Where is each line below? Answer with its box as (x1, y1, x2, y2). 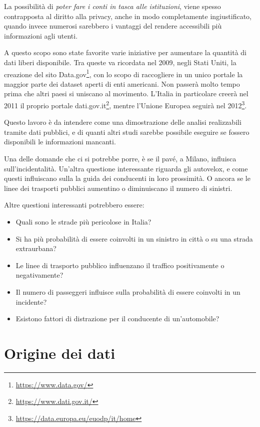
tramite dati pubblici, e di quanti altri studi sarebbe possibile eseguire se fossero (4, 126, 249, 137)
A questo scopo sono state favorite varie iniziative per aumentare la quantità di (4, 47, 247, 58)
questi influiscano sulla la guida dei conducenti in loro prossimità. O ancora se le (4, 173, 250, 183)
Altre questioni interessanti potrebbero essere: (4, 199, 144, 210)
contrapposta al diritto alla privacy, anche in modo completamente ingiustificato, (4, 11, 251, 21)
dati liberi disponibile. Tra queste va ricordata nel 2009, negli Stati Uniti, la (4, 57, 236, 67)
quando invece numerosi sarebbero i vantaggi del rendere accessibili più (4, 21, 222, 31)
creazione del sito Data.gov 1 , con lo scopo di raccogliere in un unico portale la (4, 67, 243, 79)
